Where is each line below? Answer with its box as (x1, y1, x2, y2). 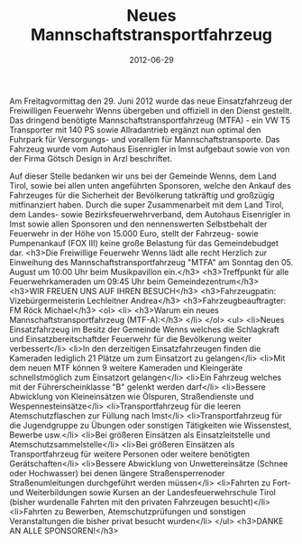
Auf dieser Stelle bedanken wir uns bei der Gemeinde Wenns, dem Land (9, 171, 277, 181)
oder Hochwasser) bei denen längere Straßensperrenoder (9, 467, 225, 478)
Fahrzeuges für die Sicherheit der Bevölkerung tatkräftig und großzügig (9, 189, 275, 200)
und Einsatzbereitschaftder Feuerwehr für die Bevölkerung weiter (9, 333, 252, 344)
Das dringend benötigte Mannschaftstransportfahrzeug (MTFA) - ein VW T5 (9, 115, 291, 125)
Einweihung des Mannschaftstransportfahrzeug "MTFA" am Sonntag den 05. (9, 256, 294, 267)
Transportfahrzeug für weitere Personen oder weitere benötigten (9, 448, 251, 459)
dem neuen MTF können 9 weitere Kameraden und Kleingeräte (9, 362, 243, 373)
